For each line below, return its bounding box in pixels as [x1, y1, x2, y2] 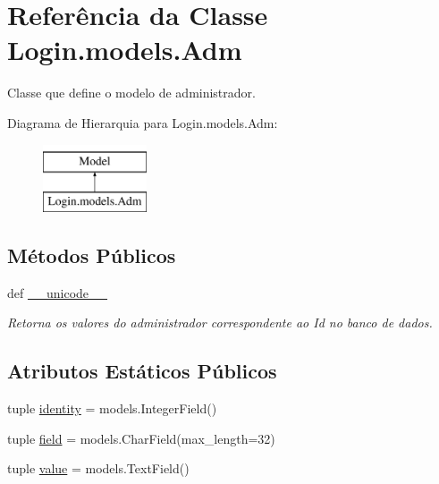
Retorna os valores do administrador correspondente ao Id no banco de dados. [7, 313, 433, 332]
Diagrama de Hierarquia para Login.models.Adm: [7, 113, 278, 132]
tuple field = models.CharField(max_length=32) [7, 429, 275, 447]
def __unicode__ [7, 283, 108, 301]
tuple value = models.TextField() [7, 459, 190, 478]
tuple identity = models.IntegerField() [7, 399, 217, 418]
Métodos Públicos [7, 242, 176, 269]
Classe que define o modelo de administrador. [7, 83, 256, 102]
